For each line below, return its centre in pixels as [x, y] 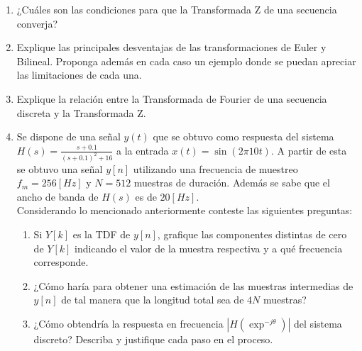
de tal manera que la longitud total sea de [153, 300]
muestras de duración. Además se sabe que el [232, 183]
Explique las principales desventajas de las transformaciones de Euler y [171, 47]
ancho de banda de [57, 196]
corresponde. [61, 262]
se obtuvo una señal [60, 168]
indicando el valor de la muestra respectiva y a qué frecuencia [209, 248]
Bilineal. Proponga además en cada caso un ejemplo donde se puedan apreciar [186, 61]
